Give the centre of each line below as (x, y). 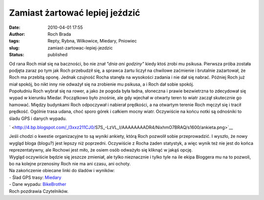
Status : (17, 55)
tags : (14, 41)
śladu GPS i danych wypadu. (38, 118)
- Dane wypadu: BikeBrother (38, 184)
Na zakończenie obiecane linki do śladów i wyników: (62, 171)
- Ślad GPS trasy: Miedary (35, 177)
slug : (14, 48)
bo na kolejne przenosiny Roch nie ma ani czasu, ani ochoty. (70, 163)
